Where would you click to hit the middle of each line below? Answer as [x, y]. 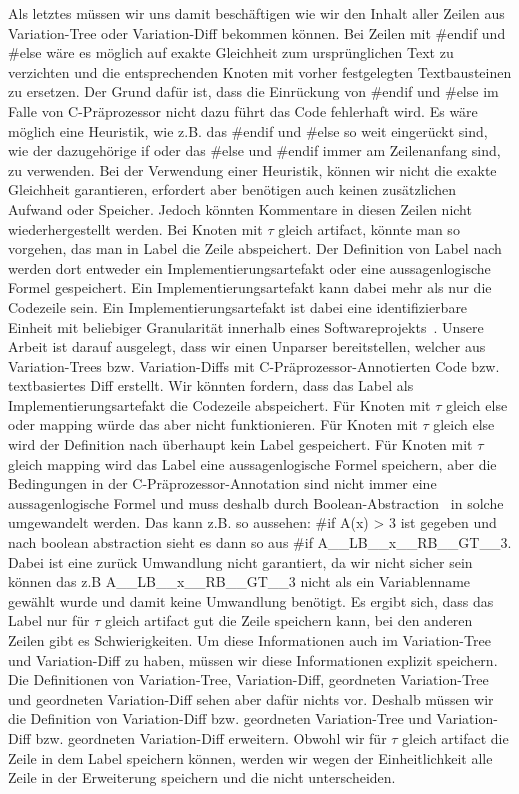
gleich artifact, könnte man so [369, 228]
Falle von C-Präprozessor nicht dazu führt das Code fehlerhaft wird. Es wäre [243, 110]
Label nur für [49, 620]
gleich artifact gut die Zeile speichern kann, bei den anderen [289, 620]
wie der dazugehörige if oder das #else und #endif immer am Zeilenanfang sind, [254, 150]
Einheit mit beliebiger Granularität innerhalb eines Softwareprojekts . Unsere [246, 326]
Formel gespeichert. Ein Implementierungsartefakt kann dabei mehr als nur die [250, 287]
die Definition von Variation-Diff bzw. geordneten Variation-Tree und [220, 718]
